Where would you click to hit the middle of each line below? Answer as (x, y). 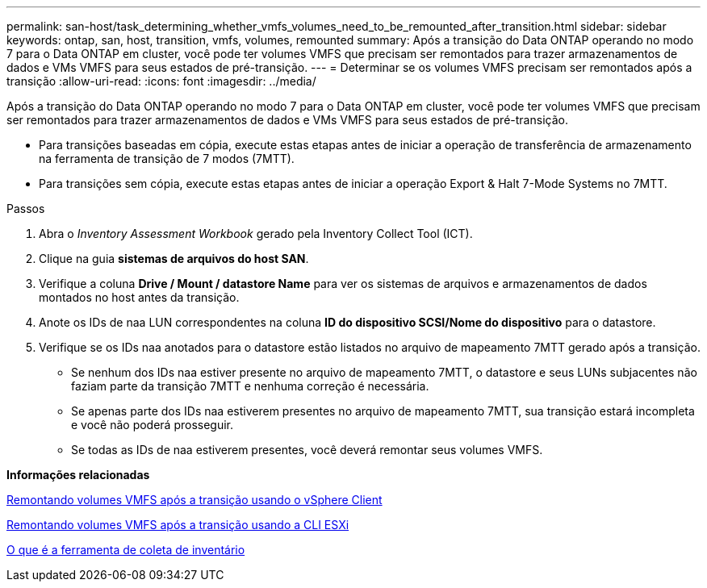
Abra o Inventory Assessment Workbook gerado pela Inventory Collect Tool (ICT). (256, 234)
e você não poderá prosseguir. (153, 425)
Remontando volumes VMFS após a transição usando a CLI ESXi (178, 525)
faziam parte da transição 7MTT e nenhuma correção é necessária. (250, 386)
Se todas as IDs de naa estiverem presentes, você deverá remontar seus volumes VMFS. (307, 450)
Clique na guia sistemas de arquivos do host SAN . (174, 259)
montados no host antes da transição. (139, 297)
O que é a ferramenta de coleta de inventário (126, 550)
